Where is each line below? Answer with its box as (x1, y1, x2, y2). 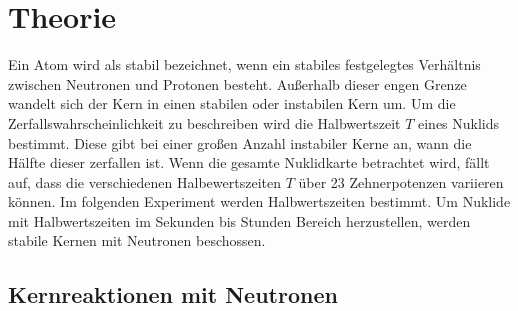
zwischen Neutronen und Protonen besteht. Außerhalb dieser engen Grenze (8, 73, 467, 94)
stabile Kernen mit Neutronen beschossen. (8, 230, 266, 251)
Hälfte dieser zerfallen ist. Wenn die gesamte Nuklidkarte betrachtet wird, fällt (8, 152, 490, 173)
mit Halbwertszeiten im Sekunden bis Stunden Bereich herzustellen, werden (8, 210, 471, 231)
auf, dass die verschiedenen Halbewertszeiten (8, 171, 281, 192)
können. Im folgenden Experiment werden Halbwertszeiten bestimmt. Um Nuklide (8, 191, 511, 212)
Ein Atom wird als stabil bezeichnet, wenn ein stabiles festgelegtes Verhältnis (8, 54, 481, 75)
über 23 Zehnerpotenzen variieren (298, 171, 504, 192)
